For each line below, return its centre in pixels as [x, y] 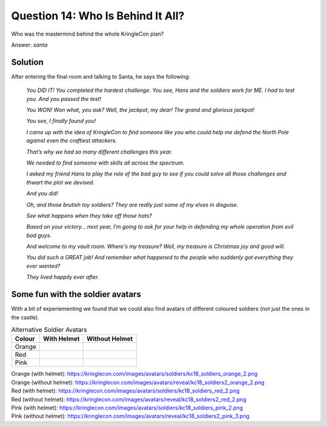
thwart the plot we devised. [61, 182]
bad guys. [39, 235]
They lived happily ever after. [63, 277]
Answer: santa [29, 45]
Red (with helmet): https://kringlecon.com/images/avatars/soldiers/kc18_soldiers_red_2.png [125, 391]
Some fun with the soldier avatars [76, 294]
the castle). [25, 317]
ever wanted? [43, 266]
